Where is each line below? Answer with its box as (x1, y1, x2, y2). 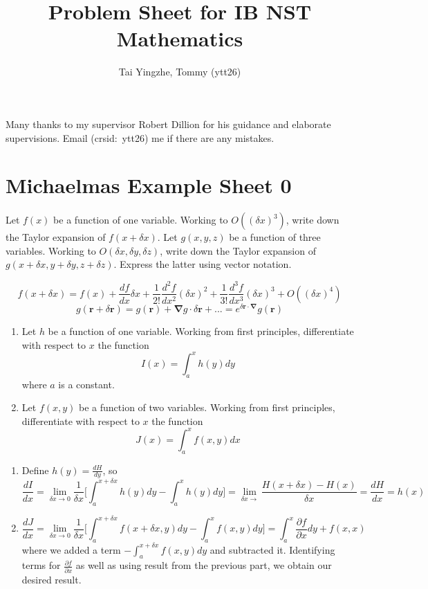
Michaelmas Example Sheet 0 (6, 171, 292, 199)
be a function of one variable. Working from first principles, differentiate (48, 324, 354, 338)
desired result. (21, 572, 82, 586)
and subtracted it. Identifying (210, 542, 335, 556)
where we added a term (21, 542, 121, 556)
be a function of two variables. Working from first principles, (79, 400, 335, 415)
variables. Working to (6, 243, 96, 257)
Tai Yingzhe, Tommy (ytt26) (118, 64, 241, 79)
